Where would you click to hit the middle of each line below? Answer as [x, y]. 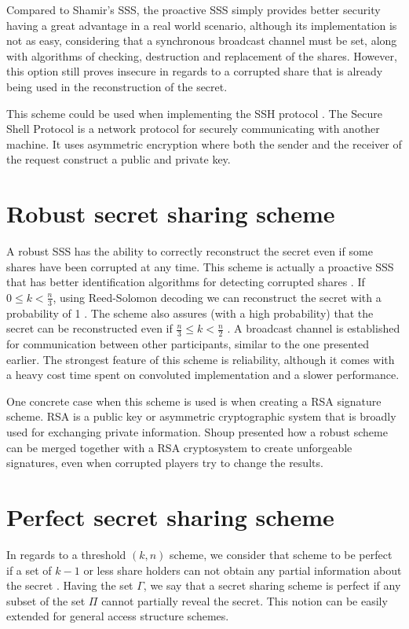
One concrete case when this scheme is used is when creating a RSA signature [194, 401]
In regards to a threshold [66, 554]
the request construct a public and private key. [119, 159]
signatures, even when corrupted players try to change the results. [165, 463]
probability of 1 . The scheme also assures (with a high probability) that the [190, 313]
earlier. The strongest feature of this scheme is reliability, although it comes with [201, 359]
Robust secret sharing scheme [171, 213]
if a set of [29, 570]
